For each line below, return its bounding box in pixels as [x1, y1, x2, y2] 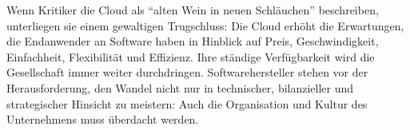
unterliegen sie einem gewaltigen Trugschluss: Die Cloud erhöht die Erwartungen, [6, 17, 404, 33]
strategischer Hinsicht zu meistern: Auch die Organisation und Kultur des [6, 95, 368, 112]
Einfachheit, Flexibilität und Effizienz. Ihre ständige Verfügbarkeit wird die [6, 48, 375, 65]
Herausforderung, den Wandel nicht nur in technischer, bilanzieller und [6, 79, 354, 96]
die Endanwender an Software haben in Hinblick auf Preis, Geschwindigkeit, [6, 33, 379, 49]
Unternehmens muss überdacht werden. [6, 111, 199, 128]
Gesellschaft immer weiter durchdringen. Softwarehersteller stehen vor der [6, 64, 368, 81]
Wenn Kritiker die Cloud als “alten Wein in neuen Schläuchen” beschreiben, [6, 2, 379, 18]
